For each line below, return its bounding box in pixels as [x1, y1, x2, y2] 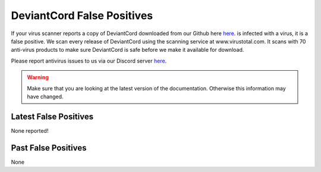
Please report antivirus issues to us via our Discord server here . [11, 57, 167, 64]
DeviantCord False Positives [11, 9, 153, 22]
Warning [27, 74, 49, 81]
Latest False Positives [11, 111, 94, 121]
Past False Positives [11, 143, 87, 153]
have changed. [27, 93, 64, 100]
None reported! [11, 127, 49, 134]
